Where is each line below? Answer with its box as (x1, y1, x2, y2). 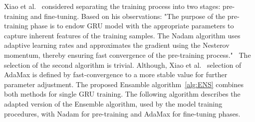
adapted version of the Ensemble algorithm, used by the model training (4, 98, 223, 109)
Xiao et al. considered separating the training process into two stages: (4, 1, 221, 11)
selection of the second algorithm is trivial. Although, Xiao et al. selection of (4, 59, 242, 70)
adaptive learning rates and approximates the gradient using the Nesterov (4, 40, 230, 50)
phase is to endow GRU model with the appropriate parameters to (30, 20, 234, 31)
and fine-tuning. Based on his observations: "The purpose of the (30, 10, 226, 21)
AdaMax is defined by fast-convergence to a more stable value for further (4, 69, 228, 80)
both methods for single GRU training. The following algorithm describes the (4, 89, 241, 99)
